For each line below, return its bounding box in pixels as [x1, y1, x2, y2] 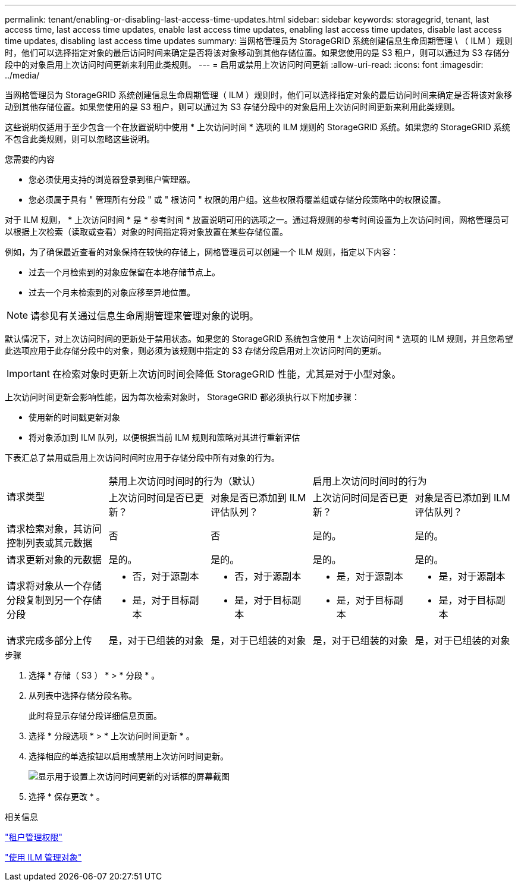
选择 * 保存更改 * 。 [29, 791, 105, 802]
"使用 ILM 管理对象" [5, 852, 82, 862]
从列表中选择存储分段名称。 [29, 690, 137, 700]
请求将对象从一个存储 [7, 580, 102, 592]
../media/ [5, 70, 40, 80]
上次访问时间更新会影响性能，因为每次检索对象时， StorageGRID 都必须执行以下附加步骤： [5, 392, 360, 402]
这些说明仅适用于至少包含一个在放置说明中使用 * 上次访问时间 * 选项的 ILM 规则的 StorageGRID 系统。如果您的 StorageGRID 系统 [5, 122, 510, 132]
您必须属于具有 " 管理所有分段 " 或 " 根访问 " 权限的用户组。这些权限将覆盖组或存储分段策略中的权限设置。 [29, 194, 446, 205]
